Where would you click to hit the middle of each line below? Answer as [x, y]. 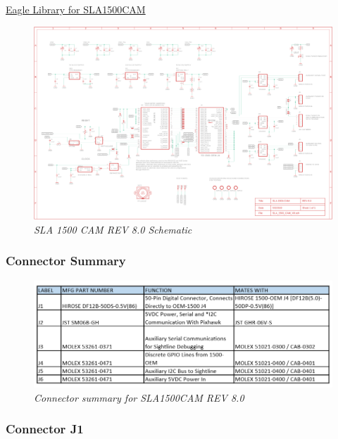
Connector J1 [45, 429]
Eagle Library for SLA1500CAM [76, 9]
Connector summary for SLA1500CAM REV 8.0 [139, 397]
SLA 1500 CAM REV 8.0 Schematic [113, 229]
